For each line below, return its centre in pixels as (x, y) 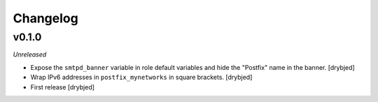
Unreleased (30, 54)
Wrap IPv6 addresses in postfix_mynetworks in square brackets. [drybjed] (141, 78)
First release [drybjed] (62, 87)
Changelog (45, 18)
